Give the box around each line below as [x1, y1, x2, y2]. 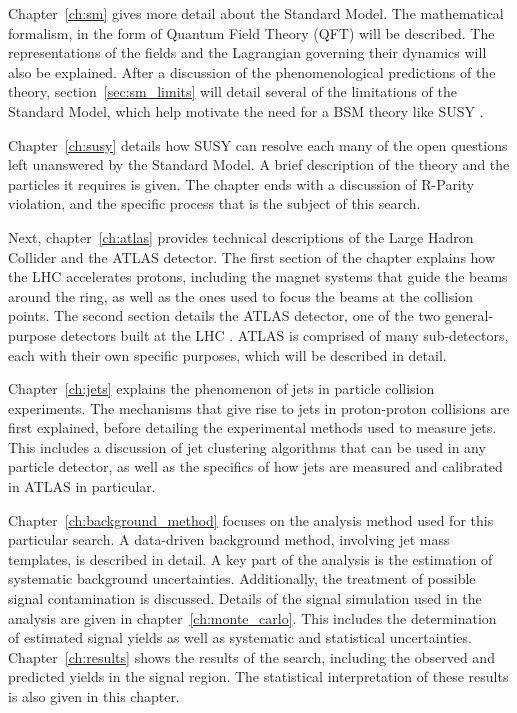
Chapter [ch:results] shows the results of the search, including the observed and [8, 646, 495, 667]
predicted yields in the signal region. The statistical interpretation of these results [8, 666, 509, 687]
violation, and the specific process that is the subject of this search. [8, 193, 421, 214]
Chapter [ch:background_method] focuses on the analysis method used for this [8, 509, 494, 530]
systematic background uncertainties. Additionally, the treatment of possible [8, 568, 476, 589]
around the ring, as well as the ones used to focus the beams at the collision [8, 285, 473, 306]
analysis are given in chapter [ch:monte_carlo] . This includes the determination [8, 607, 497, 628]
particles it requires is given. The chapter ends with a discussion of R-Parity [8, 173, 475, 194]
